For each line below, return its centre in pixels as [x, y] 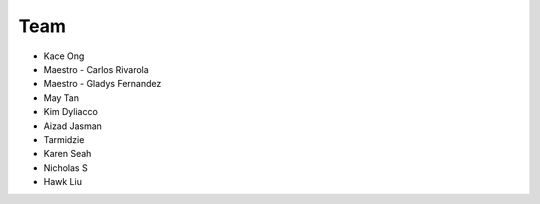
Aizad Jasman [72, 126]
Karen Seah [67, 154]
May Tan [61, 97]
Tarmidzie [64, 139]
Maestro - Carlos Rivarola [96, 69]
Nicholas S [66, 167]
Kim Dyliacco [71, 112]
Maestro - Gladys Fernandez [102, 84]
